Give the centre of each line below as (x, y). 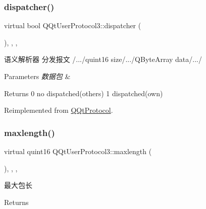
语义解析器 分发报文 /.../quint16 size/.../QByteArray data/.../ (103, 59)
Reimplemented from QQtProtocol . (59, 110)
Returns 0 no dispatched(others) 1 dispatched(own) (84, 93)
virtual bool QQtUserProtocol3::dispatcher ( (73, 25)
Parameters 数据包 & (37, 76)
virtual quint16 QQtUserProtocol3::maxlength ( (78, 151)
